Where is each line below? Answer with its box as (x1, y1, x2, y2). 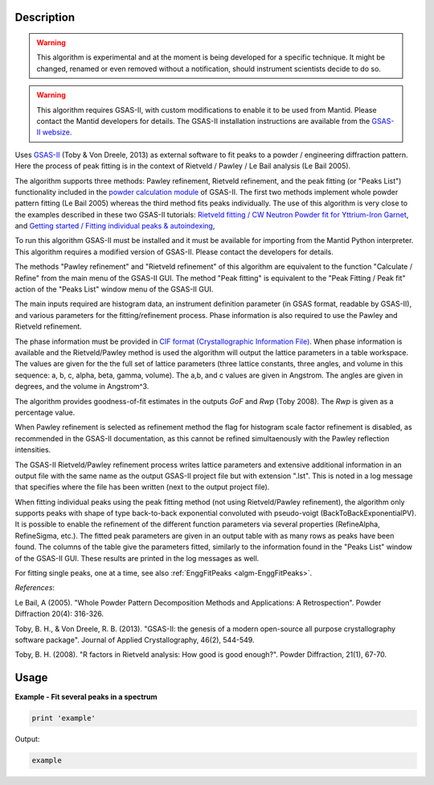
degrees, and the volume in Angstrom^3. (14, 382, 149, 391)
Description (14, 10, 76, 24)
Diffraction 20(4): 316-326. (14, 609, 104, 619)
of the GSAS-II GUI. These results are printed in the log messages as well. (14, 553, 260, 563)
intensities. (14, 445, 51, 455)
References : (14, 583, 55, 593)
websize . (42, 127, 72, 137)
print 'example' (31, 713, 96, 723)
